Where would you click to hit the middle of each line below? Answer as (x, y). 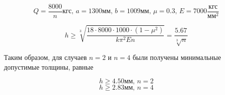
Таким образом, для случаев (45, 57)
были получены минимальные (177, 57)
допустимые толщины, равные (49, 66)
